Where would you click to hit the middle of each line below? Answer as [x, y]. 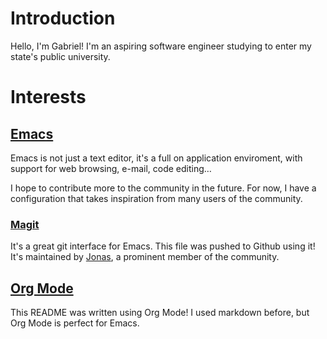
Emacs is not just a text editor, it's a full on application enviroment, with [156, 158]
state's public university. [60, 56]
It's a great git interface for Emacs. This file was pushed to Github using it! [163, 246]
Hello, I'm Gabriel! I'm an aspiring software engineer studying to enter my [161, 46]
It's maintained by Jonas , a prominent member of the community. [145, 257]
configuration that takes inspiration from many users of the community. [156, 198]
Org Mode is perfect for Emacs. [75, 323]
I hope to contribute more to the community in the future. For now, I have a [163, 188]
